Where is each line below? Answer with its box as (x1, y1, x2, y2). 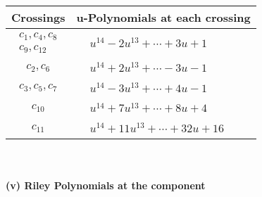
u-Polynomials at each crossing (76, 9, 251, 25)
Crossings (11, 9, 65, 25)
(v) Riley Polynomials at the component (6, 177, 206, 192)
